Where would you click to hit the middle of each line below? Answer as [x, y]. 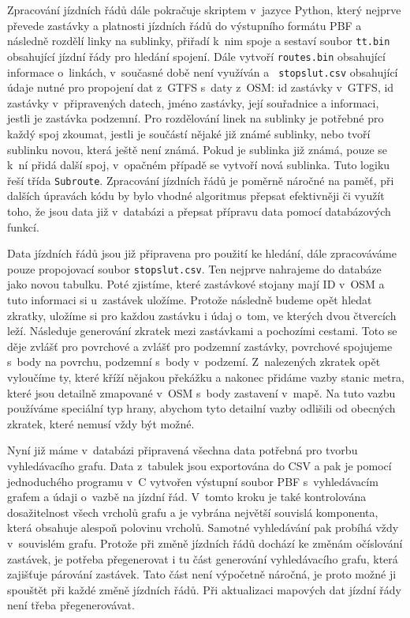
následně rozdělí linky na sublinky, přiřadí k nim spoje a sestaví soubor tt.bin [199, 41]
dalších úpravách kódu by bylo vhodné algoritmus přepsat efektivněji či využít [196, 196]
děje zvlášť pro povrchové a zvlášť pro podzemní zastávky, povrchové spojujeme [200, 346]
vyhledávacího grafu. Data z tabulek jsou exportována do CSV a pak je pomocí [199, 465]
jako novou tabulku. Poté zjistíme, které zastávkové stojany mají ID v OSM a [196, 284]
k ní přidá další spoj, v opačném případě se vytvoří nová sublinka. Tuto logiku [199, 165]
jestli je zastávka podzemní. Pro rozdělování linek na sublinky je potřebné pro [196, 118]
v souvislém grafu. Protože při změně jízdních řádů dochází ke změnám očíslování [205, 543]
